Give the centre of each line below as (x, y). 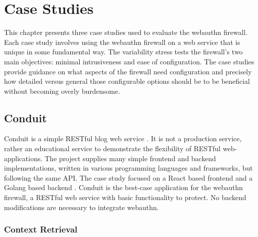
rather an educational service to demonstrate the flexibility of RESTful (112, 148)
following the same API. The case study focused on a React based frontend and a (128, 177)
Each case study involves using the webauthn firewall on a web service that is (122, 42)
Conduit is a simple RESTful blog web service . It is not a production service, (123, 138)
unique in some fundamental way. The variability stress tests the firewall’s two (124, 52)
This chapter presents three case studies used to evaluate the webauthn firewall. (126, 32)
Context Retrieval (41, 229)
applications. (23, 158)
